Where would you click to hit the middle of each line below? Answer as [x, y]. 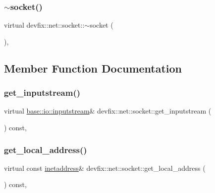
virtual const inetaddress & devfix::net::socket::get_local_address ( [105, 168]
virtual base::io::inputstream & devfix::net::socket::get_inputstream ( [108, 111]
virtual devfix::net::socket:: [44, 25]
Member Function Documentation [93, 68]
